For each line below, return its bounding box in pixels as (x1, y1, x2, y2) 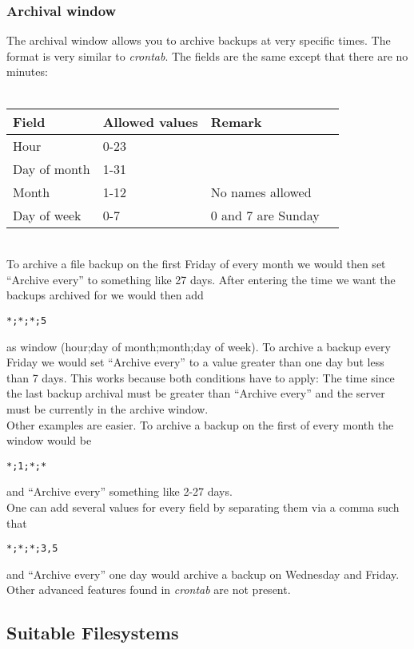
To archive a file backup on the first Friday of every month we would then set (6, 255, 386, 272)
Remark (210, 112, 262, 131)
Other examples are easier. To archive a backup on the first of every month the (6, 416, 394, 433)
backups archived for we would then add (6, 287, 204, 303)
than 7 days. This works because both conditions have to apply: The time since (6, 369, 395, 386)
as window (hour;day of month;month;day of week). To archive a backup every (6, 338, 391, 354)
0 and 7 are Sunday (210, 205, 320, 224)
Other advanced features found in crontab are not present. (6, 581, 291, 598)
